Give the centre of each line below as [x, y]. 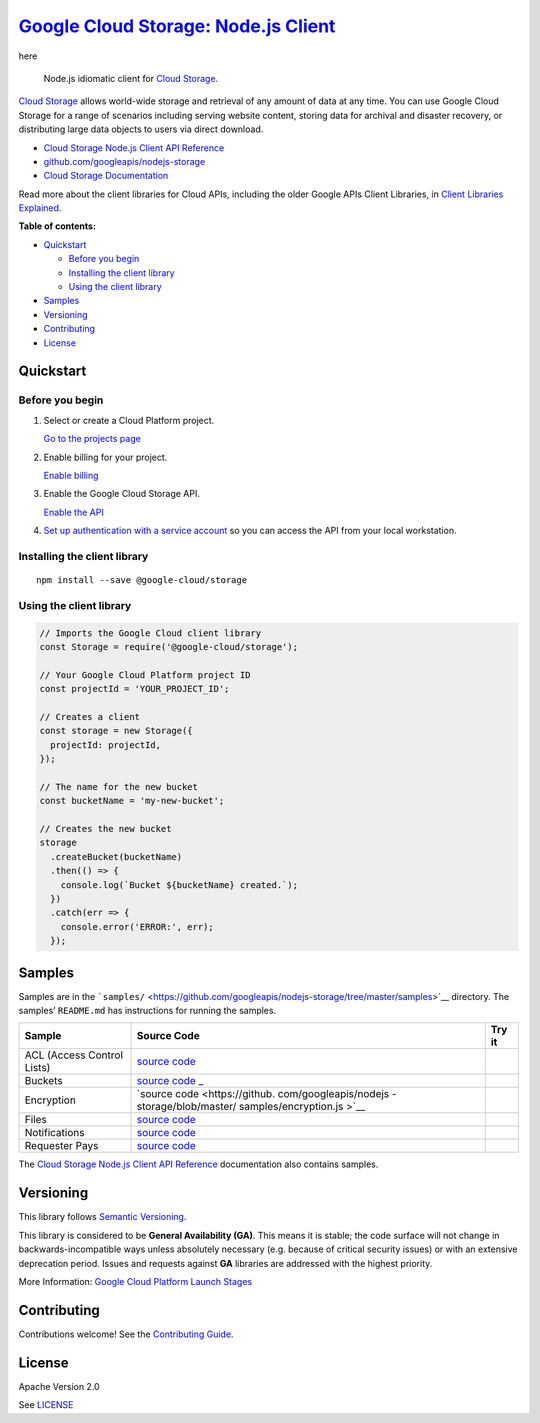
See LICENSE [46, 1405]
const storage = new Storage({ [116, 731]
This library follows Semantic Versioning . [102, 1217]
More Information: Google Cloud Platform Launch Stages [135, 1281]
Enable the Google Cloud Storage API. [121, 494]
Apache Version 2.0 [59, 1386]
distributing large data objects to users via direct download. [141, 129]
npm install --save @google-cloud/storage [142, 580]
